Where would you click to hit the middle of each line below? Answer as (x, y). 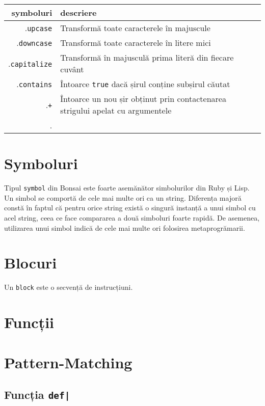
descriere (78, 12)
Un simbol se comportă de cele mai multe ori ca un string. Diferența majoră (123, 197)
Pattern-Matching (68, 362)
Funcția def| (37, 395)
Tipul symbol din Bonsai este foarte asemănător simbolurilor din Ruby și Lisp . (127, 188)
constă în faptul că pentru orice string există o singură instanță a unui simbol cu (130, 208)
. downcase (34, 43)
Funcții (29, 322)
